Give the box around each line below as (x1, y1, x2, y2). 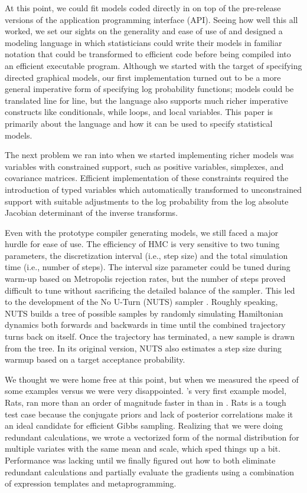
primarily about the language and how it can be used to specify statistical (5, 117, 273, 129)
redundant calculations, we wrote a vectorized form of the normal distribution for (5, 430, 299, 443)
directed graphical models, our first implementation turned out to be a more (5, 71, 281, 83)
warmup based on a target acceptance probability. (5, 353, 185, 366)
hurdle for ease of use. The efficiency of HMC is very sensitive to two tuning (5, 238, 280, 250)
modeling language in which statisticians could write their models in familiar (5, 36, 282, 48)
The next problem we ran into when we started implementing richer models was (5, 149, 294, 161)
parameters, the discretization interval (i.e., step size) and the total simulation (5, 249, 288, 261)
